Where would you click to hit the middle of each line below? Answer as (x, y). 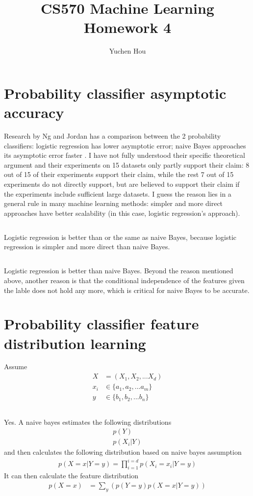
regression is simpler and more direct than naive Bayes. (87, 247)
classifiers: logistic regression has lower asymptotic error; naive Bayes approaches (125, 145)
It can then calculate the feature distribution (71, 476)
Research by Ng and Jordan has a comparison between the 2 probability (113, 136)
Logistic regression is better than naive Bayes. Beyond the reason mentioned (119, 271)
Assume (16, 366)
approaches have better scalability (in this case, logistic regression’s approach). (122, 213)
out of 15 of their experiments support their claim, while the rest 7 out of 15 (119, 174)
